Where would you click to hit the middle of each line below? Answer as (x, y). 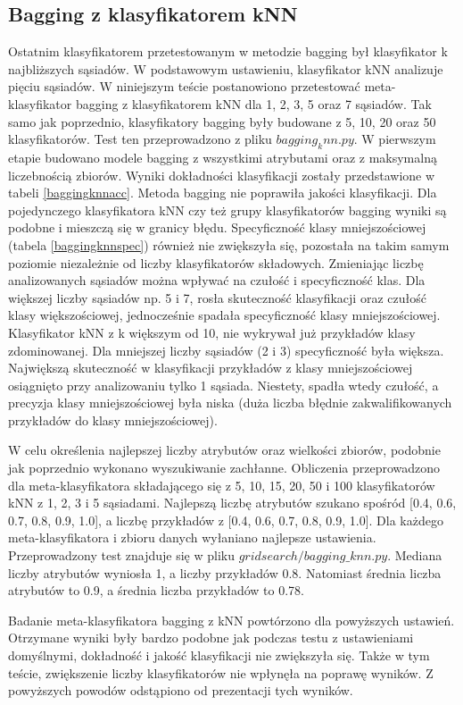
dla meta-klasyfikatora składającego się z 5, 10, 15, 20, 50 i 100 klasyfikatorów (222, 485)
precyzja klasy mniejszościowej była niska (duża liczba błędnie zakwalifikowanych (230, 403)
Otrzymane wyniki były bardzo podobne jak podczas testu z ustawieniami (211, 638)
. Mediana (415, 555)
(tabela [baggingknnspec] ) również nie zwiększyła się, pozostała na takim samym (229, 244)
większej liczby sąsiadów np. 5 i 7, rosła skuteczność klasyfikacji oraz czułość (217, 297)
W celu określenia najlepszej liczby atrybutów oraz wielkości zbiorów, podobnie (224, 450)
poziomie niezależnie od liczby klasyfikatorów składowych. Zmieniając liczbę (216, 262)
